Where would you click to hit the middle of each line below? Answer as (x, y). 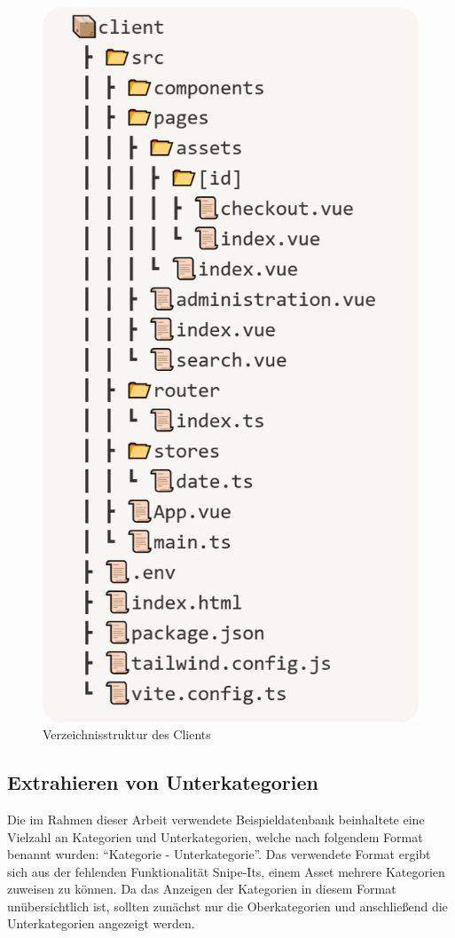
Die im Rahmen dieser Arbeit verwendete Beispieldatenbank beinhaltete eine (216, 819)
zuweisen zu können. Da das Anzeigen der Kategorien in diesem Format (202, 889)
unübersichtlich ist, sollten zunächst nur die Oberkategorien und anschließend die (227, 906)
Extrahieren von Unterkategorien (163, 782)
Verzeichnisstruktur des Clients (127, 734)
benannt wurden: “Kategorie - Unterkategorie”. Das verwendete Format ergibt (219, 854)
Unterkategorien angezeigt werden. (101, 923)
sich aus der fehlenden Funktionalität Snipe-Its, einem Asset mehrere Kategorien (226, 871)
